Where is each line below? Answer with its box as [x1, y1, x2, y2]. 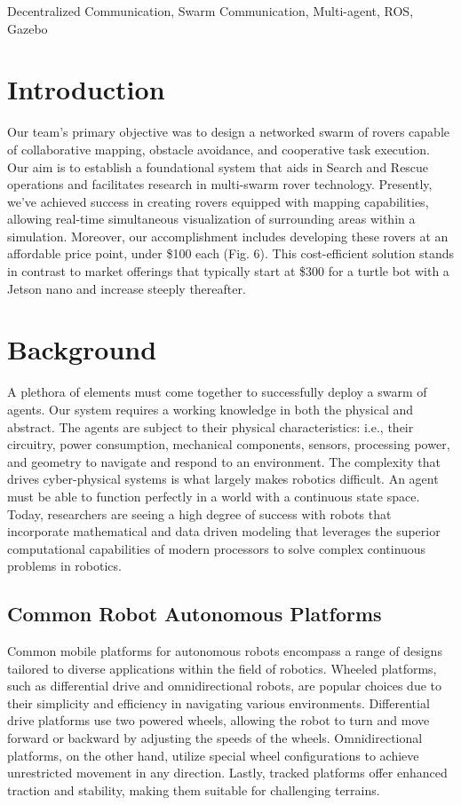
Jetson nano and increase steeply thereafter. [7, 279, 246, 297]
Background [7, 331, 157, 367]
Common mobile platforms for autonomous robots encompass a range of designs [7, 642, 442, 660]
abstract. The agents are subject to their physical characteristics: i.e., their [7, 417, 414, 436]
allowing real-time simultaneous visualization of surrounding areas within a [7, 209, 416, 228]
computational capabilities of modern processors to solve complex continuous [7, 539, 426, 557]
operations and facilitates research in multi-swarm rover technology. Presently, [7, 175, 433, 193]
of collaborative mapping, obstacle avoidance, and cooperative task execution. [7, 139, 430, 158]
